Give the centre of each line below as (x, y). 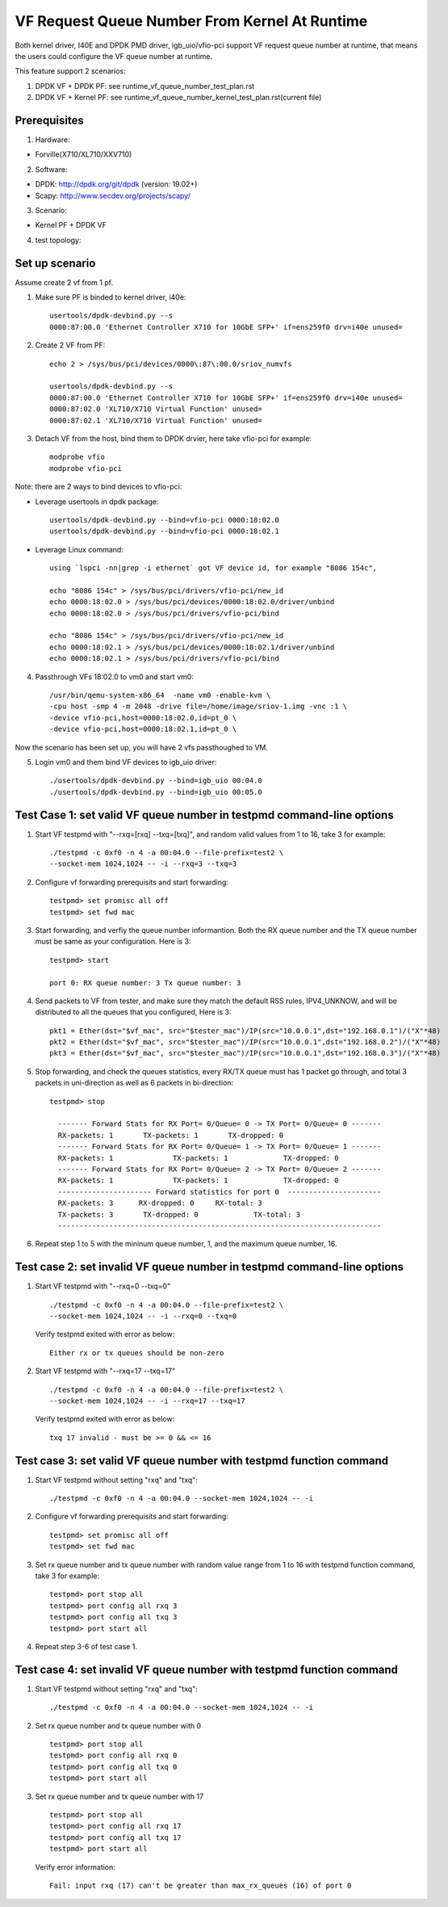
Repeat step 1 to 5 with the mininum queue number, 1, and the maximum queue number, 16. (186, 1244)
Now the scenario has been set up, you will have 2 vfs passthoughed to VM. (141, 747)
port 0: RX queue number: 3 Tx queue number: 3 (145, 983)
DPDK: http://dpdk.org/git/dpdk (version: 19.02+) (116, 184)
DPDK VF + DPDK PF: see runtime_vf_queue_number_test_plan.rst (145, 86)
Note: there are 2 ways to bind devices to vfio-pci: (98, 487)
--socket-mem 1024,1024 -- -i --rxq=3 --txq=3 (143, 864)
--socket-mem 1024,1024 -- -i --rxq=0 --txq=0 (143, 1316)
